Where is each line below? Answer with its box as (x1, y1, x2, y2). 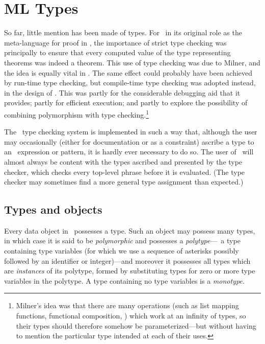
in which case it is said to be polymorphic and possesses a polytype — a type (4, 235, 241, 246)
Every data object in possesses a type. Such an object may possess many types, (4, 225, 255, 236)
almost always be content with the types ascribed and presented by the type (4, 156, 243, 167)
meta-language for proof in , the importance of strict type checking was (4, 37, 227, 48)
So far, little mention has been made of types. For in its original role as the (4, 27, 242, 38)
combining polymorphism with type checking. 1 (4, 107, 149, 120)
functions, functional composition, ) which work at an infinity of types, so (16, 310, 246, 321)
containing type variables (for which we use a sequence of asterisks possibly (4, 245, 239, 256)
